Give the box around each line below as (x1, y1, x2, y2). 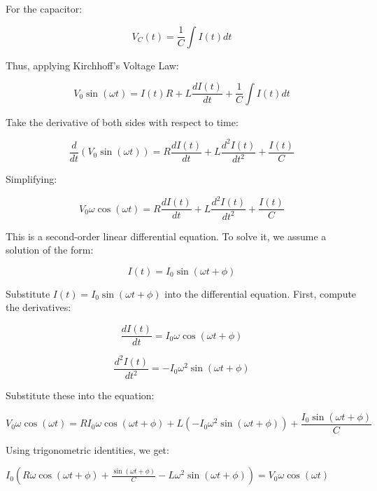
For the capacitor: (6, 1, 83, 15)
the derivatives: (6, 300, 71, 314)
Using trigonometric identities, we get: (6, 442, 169, 457)
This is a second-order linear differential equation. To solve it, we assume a (6, 228, 327, 243)
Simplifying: (6, 172, 57, 186)
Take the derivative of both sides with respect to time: (6, 114, 239, 129)
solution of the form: (6, 242, 94, 257)
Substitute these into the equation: (6, 388, 155, 402)
